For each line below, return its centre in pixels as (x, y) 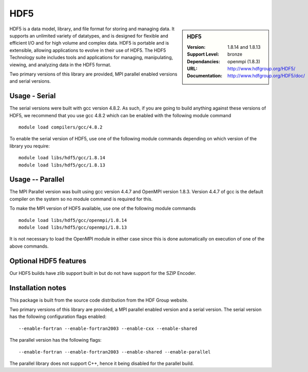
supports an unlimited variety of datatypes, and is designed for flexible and (89, 35)
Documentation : (205, 76)
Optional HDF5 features (48, 261)
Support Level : (203, 54)
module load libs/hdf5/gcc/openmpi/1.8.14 (73, 220)
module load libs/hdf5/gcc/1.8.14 (62, 158)
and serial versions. (30, 81)
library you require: (30, 146)
